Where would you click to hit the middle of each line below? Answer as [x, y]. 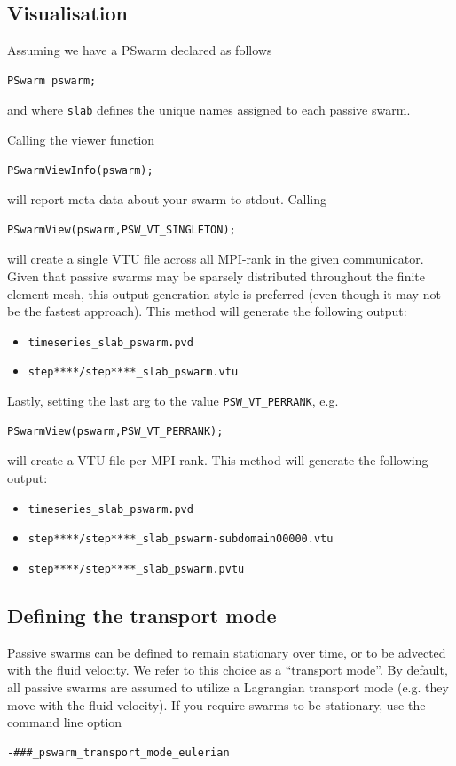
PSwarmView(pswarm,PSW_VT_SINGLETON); [122, 229]
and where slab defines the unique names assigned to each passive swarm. [209, 110]
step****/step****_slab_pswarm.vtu [133, 372]
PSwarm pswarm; [52, 80]
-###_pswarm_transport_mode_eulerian [118, 752]
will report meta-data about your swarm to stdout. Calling [167, 199]
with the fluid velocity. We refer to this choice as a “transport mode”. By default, [228, 670]
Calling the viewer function [81, 140]
